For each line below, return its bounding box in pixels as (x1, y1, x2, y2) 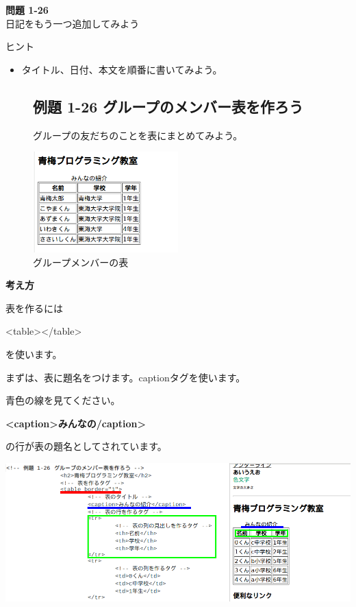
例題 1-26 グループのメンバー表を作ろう (33, 95, 304, 117)
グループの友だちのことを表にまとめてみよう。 (33, 128, 243, 142)
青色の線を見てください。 (5, 393, 120, 407)
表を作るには (5, 300, 63, 315)
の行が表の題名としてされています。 (5, 439, 167, 453)
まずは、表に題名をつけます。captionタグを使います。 (5, 370, 246, 384)
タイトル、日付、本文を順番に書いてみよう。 (21, 62, 222, 76)
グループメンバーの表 (33, 254, 129, 269)
